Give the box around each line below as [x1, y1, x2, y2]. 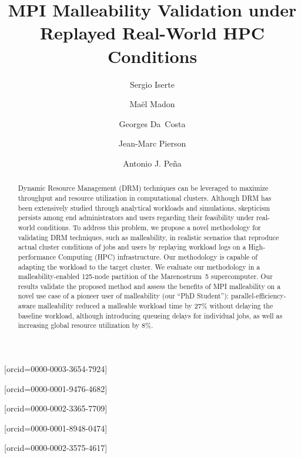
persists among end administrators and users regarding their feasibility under [18, 213, 254, 223]
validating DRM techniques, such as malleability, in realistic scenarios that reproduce [18, 232, 279, 242]
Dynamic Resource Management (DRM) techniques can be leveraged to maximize [18, 183, 269, 193]
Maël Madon [129, 98, 175, 110]
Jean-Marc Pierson [118, 137, 186, 150]
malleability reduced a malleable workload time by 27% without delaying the [38, 301, 273, 311]
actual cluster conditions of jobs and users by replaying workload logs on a [18, 242, 246, 252]
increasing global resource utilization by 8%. [18, 320, 153, 330]
